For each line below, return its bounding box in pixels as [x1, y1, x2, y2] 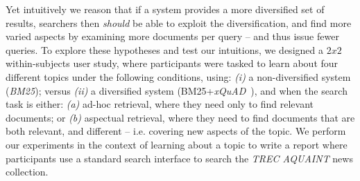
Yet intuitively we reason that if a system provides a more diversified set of [6, 2, 325, 16]
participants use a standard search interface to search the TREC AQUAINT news [6, 151, 353, 165]
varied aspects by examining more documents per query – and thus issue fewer [6, 29, 339, 44]
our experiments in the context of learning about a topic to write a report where [6, 137, 348, 151]
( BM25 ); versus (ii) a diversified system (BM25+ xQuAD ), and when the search [6, 83, 348, 97]
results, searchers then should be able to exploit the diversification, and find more [6, 15, 352, 30]
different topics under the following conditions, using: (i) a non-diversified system [6, 69, 351, 84]
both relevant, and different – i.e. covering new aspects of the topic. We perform [6, 124, 346, 138]
